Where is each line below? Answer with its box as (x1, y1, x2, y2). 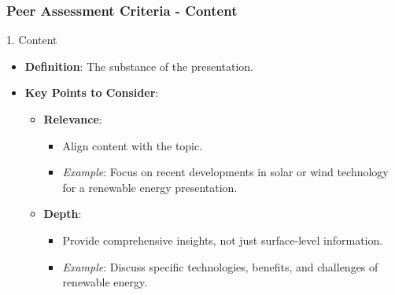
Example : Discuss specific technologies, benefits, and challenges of (62, 258, 378, 275)
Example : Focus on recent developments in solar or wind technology (62, 164, 389, 180)
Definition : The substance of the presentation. (24, 57, 253, 74)
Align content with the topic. (62, 137, 203, 153)
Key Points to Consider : (24, 84, 159, 101)
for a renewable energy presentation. (62, 179, 238, 195)
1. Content (6, 31, 57, 48)
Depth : (43, 205, 82, 222)
